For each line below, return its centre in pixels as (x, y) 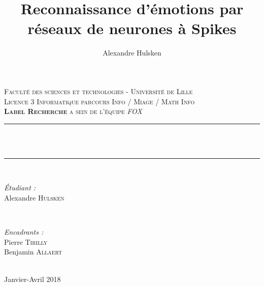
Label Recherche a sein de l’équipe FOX (73, 111)
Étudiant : (20, 188)
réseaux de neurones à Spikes (132, 28)
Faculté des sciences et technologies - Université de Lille (98, 91)
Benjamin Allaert (33, 252)
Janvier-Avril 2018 (32, 279)
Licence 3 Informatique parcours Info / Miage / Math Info (100, 101)
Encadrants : (24, 232)
